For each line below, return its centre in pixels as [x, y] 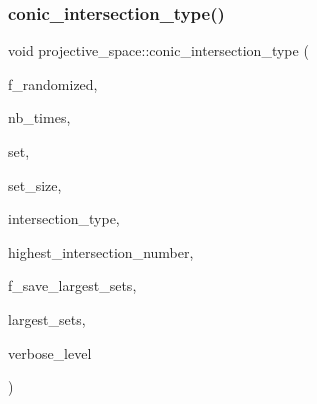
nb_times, [39, 117]
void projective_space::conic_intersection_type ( [158, 50]
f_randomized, [53, 83]
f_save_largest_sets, [72, 285]
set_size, [35, 184]
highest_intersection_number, [101, 251]
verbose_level [50, 352]
